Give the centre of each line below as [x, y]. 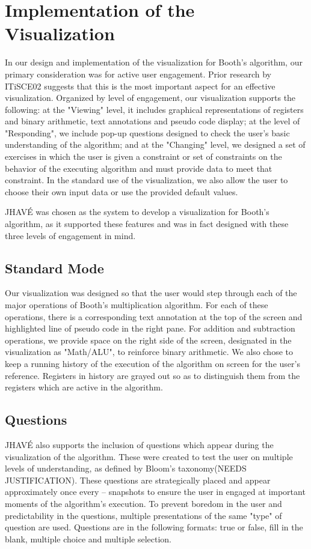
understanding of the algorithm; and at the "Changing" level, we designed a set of [155, 144]
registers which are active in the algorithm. [84, 387]
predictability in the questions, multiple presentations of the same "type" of [143, 515]
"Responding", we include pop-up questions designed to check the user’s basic [147, 132]
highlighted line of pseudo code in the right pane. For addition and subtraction [150, 328]
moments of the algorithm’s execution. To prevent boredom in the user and [143, 503]
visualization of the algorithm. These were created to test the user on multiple [149, 456]
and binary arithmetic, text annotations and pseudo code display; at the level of [152, 121]
